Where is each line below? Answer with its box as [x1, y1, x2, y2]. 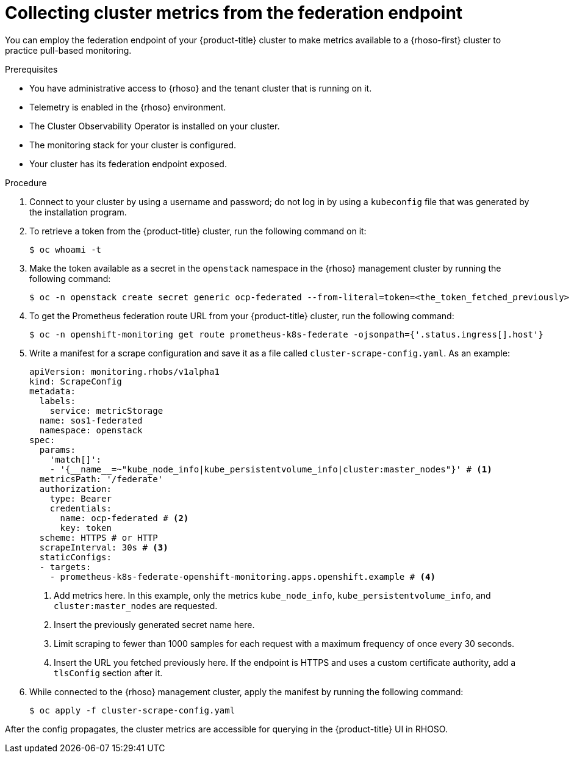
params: [39, 444, 76, 455]
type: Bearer [49, 493, 112, 504]
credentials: [49, 503, 112, 513]
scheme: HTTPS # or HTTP [39, 532, 158, 543]
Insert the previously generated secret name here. [54, 619, 255, 630]
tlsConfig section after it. [54, 667, 163, 678]
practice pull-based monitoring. [5, 45, 132, 56]
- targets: [39, 561, 91, 572]
